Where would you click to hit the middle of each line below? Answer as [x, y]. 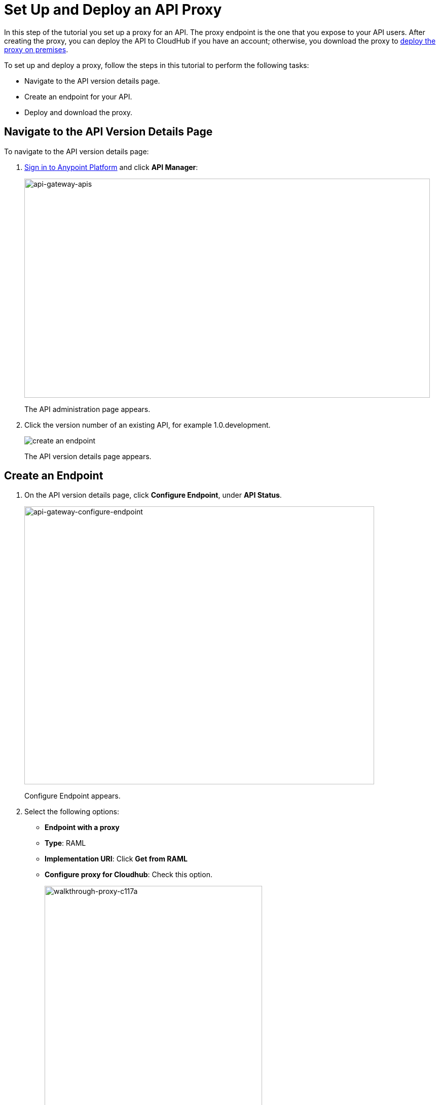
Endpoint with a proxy [82, 827]
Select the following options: [72, 812]
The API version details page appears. [88, 456]
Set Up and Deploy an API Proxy [113, 10]
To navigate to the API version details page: [77, 151]
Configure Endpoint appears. [72, 796]
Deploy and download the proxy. [79, 112]
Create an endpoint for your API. [78, 96]
